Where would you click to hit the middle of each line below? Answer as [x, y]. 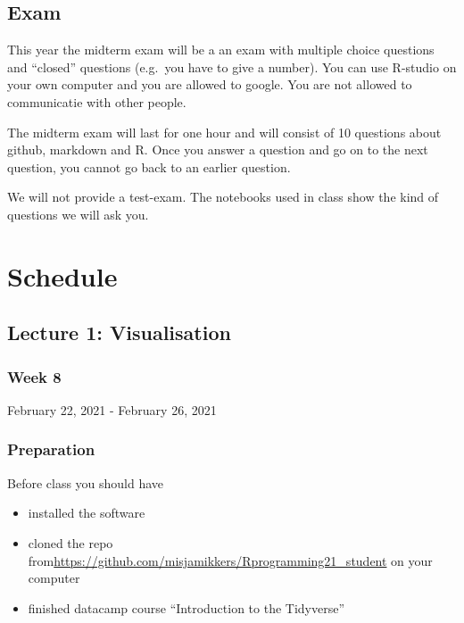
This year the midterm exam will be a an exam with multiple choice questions [221, 50]
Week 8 [34, 376]
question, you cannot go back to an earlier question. [149, 166]
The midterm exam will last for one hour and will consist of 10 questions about [224, 132]
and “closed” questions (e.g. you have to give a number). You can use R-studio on [232, 66]
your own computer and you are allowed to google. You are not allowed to [210, 84]
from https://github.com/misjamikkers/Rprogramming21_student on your [230, 560]
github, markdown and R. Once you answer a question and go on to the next [218, 150]
